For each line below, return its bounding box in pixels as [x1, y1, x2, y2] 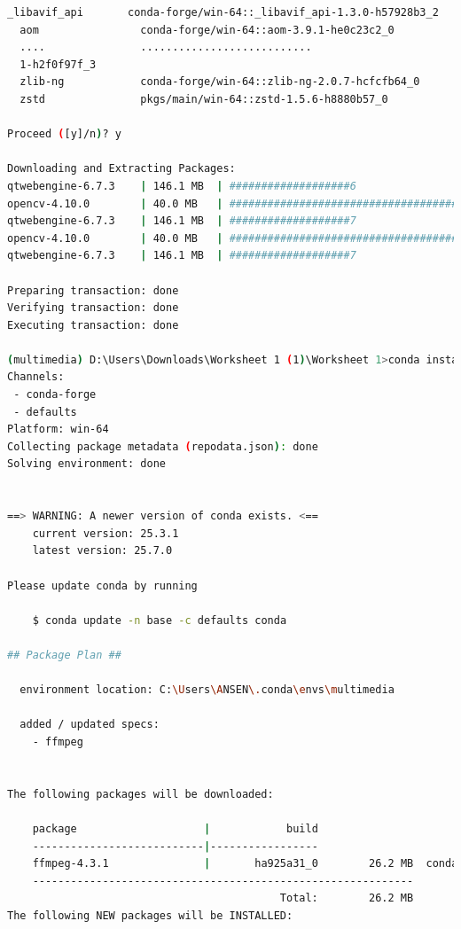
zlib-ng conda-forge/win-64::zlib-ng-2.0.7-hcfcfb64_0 [20, 75, 420, 89]
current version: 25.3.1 [32, 527, 179, 540]
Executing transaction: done [7, 318, 179, 332]
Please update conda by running [7, 579, 198, 592]
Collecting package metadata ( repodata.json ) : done [7, 440, 318, 453]
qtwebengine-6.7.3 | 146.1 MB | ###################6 [7, 179, 356, 192]
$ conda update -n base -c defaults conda [32, 613, 287, 627]
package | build [32, 822, 318, 835]
